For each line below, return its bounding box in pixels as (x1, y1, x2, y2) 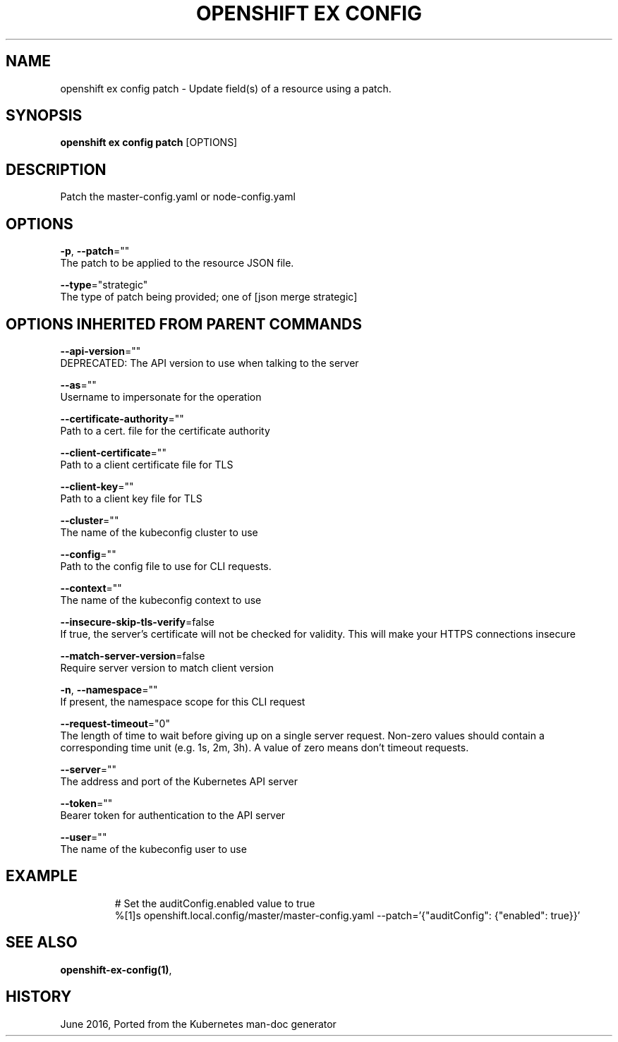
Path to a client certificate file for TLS (60, 458, 234, 471)
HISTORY (6, 988, 72, 1006)
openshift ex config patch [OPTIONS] (60, 136, 238, 149)
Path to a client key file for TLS (60, 492, 202, 504)
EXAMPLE (6, 867, 78, 885)
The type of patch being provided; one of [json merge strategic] (60, 291, 358, 303)
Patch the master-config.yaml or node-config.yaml (60, 190, 296, 203)
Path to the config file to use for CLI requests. (60, 559, 272, 572)
